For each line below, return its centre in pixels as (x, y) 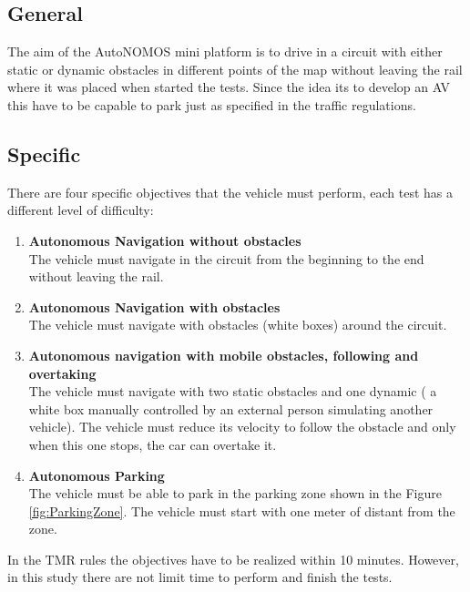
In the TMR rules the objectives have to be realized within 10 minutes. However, (233, 559)
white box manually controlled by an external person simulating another (231, 408)
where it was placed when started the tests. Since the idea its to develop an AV (229, 87)
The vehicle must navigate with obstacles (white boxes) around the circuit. (238, 325)
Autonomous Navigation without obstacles (165, 240)
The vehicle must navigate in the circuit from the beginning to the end (226, 258)
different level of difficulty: (81, 210)
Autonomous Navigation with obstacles (154, 306)
